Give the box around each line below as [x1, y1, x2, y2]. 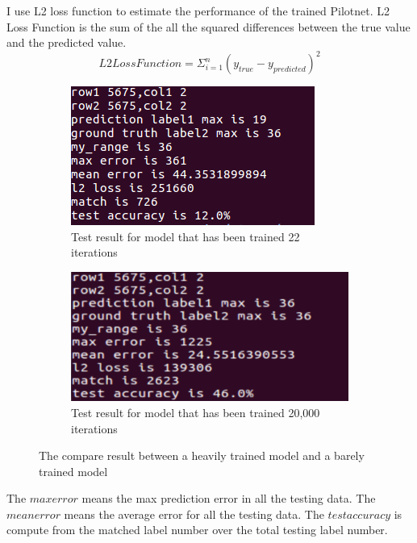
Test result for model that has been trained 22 [71, 228, 300, 244]
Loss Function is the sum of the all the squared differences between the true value [6, 18, 411, 35]
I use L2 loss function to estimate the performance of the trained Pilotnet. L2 [6, 2, 390, 19]
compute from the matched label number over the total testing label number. [6, 521, 388, 538]
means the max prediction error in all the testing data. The [81, 490, 376, 507]
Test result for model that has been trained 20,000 [71, 403, 320, 420]
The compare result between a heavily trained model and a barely [39, 447, 365, 464]
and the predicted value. [6, 34, 127, 51]
